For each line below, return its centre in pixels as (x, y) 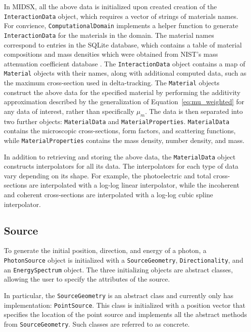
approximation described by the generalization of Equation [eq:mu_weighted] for (124, 102)
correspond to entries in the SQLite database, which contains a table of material (123, 44)
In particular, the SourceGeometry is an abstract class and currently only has (119, 295)
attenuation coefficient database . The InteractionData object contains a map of (125, 63)
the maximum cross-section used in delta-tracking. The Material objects (112, 83)
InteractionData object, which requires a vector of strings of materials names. (121, 16)
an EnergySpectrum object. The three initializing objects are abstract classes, (118, 269)
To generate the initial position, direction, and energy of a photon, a (105, 250)
